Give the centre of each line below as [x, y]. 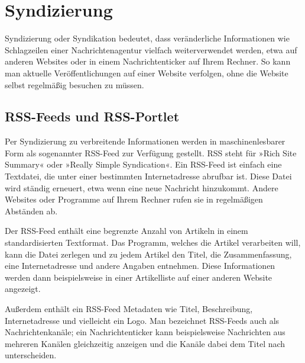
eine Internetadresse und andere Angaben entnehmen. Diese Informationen [140, 266]
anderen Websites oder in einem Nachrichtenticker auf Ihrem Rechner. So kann [148, 61]
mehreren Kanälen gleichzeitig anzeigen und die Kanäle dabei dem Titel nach [145, 343]
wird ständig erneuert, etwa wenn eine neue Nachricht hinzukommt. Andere [142, 187]
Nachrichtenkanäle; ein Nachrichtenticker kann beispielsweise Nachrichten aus [145, 332]
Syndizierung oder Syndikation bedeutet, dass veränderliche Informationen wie [147, 38]
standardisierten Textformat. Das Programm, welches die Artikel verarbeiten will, [153, 242]
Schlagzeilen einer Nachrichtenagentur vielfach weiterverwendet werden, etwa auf [151, 49]
